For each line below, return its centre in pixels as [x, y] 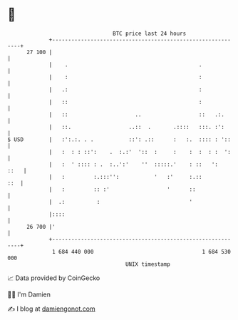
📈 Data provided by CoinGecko [54, 278]
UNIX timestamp [148, 264]
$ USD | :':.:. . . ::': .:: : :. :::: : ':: [119, 139]
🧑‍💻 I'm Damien [29, 294]
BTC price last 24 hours [150, 33]
